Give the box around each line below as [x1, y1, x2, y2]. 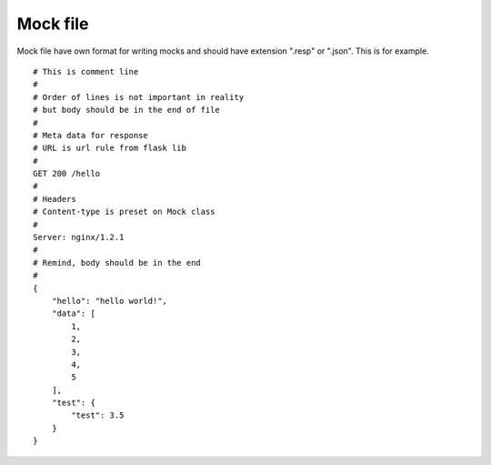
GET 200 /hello [33, 168, 101, 179]
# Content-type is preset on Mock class [33, 207, 215, 217]
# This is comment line [33, 66, 139, 76]
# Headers [33, 194, 76, 204]
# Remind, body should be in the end [33, 258, 202, 268]
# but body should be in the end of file [33, 105, 220, 116]
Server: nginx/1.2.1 [33, 232, 125, 243]
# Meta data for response [33, 130, 149, 140]
